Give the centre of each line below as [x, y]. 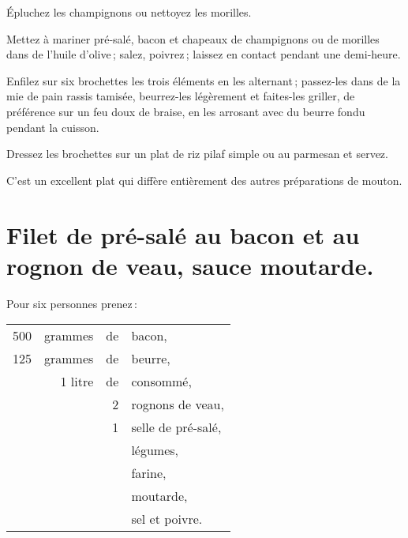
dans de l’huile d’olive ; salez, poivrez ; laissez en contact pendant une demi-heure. [204, 54]
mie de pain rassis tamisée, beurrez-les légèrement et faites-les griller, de [181, 96]
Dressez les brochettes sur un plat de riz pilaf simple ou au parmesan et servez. [197, 154]
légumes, [155, 450]
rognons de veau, [178, 404]
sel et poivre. [167, 519]
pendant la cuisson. [53, 127]
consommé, [161, 382]
